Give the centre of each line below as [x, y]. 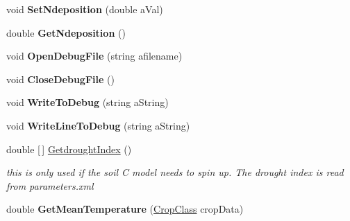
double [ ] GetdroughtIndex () [69, 149]
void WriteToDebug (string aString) [87, 102]
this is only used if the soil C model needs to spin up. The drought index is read [175, 172]
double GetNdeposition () [66, 32]
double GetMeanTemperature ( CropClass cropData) [125, 209]
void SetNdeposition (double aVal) [85, 9]
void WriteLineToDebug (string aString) [98, 125]
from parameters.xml [50, 185]
